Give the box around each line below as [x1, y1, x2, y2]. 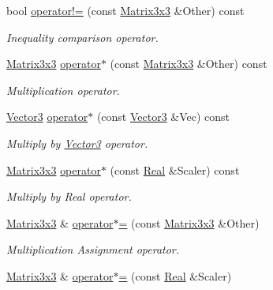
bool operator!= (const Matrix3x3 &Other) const [6, 2, 245, 18]
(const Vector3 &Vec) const [96, 108, 230, 125]
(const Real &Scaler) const [110, 161, 240, 178]
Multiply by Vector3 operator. [6, 134, 148, 151]
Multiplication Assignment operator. [6, 241, 180, 258]
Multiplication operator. [6, 81, 120, 98]
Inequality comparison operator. [6, 28, 159, 45]
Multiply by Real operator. [6, 188, 132, 205]
